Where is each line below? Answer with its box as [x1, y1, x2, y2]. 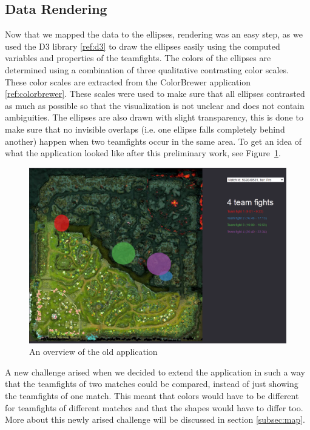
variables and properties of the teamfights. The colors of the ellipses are [5, 51, 271, 64]
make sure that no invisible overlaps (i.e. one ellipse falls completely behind [5, 122, 285, 135]
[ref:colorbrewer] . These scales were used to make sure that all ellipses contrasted [5, 87, 305, 100]
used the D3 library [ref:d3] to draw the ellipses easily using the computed [5, 39, 280, 52]
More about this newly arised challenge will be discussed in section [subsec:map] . [5, 413, 305, 426]
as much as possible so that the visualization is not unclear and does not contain [5, 99, 305, 111]
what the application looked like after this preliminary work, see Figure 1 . [5, 147, 281, 159]
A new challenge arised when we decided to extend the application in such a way [5, 365, 305, 378]
